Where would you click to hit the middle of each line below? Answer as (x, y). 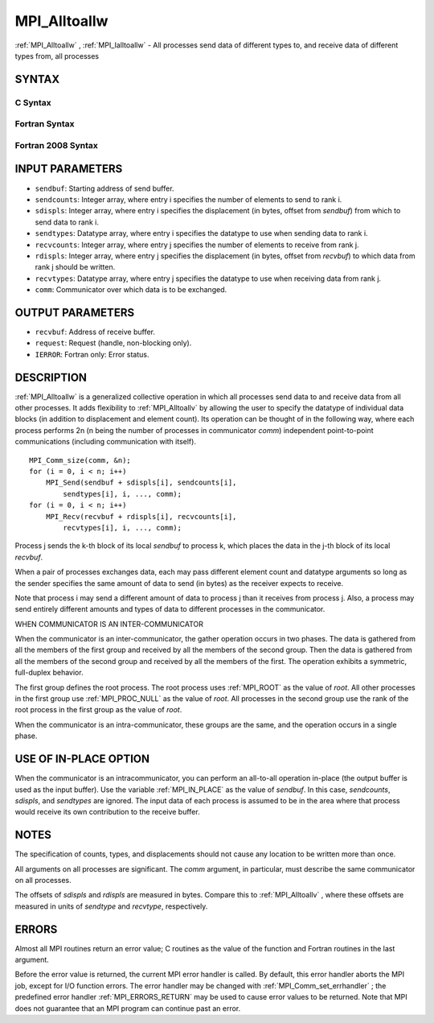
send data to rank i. (67, 222)
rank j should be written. (75, 267)
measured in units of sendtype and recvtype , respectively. (111, 906)
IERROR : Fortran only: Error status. (92, 354)
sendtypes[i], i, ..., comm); (123, 494)
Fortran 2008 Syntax (56, 145)
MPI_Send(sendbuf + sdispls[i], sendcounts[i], (141, 483)
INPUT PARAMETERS (69, 169)
